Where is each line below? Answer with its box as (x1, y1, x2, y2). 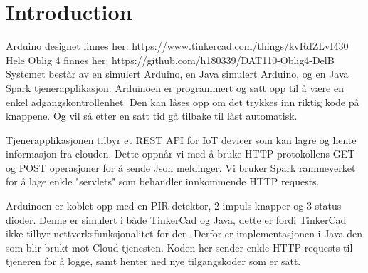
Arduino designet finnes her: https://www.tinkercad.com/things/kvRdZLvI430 (6, 38, 349, 53)
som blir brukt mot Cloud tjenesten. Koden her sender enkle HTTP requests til (6, 239, 353, 254)
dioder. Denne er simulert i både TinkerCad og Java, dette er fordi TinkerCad (6, 212, 347, 227)
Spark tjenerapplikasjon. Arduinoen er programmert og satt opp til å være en (6, 80, 344, 95)
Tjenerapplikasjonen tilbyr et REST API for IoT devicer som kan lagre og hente (6, 132, 357, 147)
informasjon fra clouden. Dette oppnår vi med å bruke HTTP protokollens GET (6, 146, 355, 161)
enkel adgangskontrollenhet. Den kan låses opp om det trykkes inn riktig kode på (6, 94, 359, 109)
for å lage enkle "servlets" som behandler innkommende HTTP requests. (6, 174, 320, 189)
